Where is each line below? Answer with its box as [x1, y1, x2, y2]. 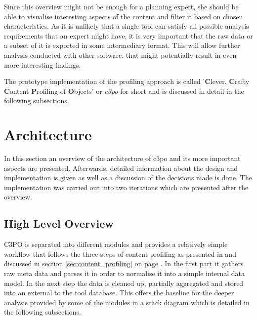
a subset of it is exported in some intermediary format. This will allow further [4, 40, 240, 50]
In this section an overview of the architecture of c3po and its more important [4, 153, 241, 163]
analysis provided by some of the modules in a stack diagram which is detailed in [4, 297, 250, 307]
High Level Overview [4, 216, 114, 231]
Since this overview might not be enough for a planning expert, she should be [4, 1, 239, 11]
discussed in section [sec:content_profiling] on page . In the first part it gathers [4, 258, 244, 269]
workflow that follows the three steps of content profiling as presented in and [4, 248, 236, 259]
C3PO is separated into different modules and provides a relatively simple [4, 239, 228, 249]
